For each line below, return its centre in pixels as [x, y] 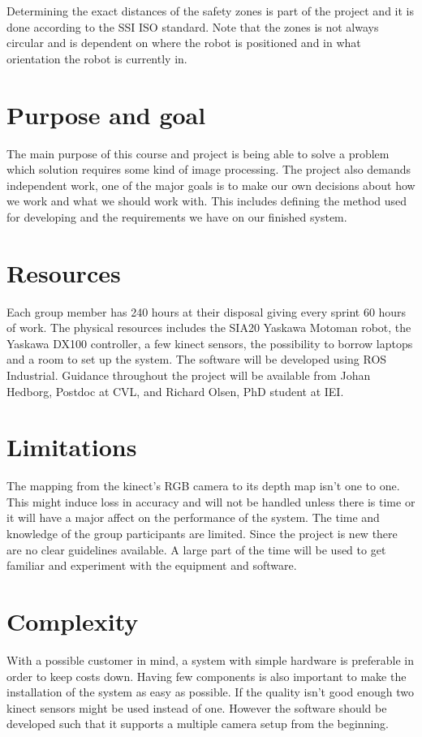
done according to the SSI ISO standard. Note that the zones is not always [193, 26]
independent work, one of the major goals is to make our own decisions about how [211, 185]
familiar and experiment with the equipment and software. [152, 565]
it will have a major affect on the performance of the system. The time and [193, 517]
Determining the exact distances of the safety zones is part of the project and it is [211, 11]
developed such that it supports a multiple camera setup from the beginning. [198, 724]
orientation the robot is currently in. [97, 58]
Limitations [72, 447]
